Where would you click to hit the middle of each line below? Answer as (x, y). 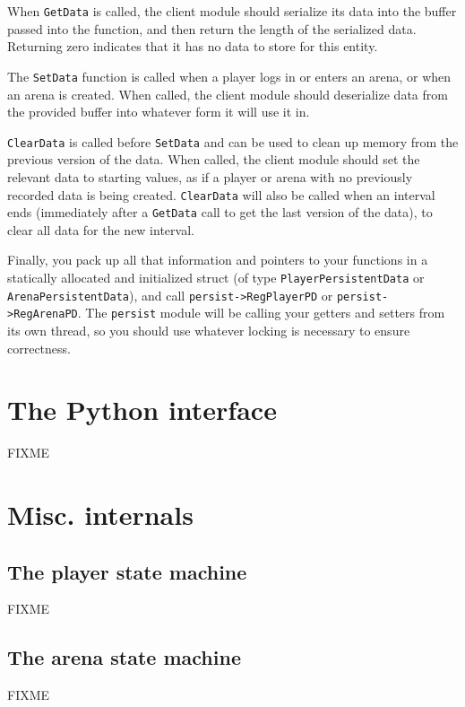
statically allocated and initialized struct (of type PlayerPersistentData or (216, 278)
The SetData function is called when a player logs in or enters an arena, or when (229, 76)
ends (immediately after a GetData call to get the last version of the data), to (220, 212)
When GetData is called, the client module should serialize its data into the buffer (232, 11)
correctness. (39, 348)
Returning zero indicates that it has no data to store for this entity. (193, 46)
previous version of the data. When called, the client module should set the (214, 159)
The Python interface (142, 410)
